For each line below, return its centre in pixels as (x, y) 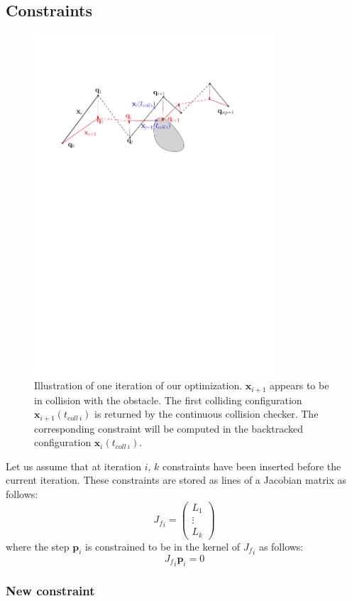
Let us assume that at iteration (74, 466)
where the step (38, 546)
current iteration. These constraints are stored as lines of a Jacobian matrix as (176, 480)
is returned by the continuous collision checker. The (207, 414)
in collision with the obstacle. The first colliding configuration (168, 400)
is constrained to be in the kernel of (163, 546)
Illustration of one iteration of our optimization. (138, 385)
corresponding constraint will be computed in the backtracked (169, 428)
